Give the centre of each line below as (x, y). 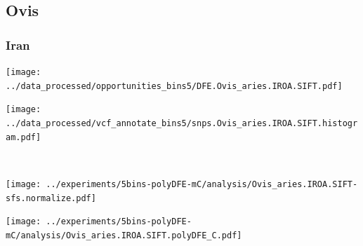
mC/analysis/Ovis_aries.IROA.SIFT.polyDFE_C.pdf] (124, 235)
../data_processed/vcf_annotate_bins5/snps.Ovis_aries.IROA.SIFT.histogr (182, 123)
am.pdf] (24, 137)
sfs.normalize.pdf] (51, 198)
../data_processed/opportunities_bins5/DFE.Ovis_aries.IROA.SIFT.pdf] (174, 86)
